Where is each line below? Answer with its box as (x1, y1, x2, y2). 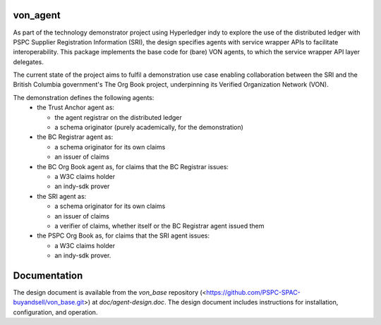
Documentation (13, 269, 83, 281)
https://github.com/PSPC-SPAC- (205, 288, 301, 297)
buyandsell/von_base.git (13, 298, 85, 307)
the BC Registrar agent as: (37, 133, 114, 141)
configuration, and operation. (13, 307, 98, 317)
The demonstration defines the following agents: (13, 93, 155, 102)
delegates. (13, 57, 44, 66)
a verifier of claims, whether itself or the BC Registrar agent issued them (54, 221, 265, 230)
